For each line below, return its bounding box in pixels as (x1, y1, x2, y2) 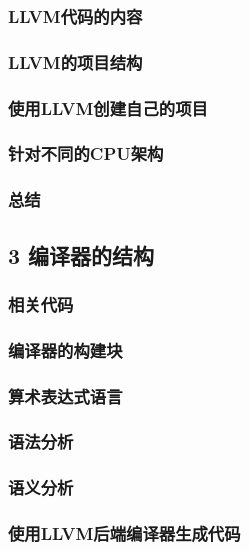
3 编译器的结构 (8, 239, 155, 270)
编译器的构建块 (8, 337, 123, 362)
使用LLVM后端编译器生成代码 (8, 521, 241, 546)
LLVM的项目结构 (8, 49, 143, 74)
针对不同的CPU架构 (8, 141, 164, 166)
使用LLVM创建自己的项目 (8, 95, 208, 120)
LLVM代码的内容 (8, 3, 143, 28)
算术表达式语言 (8, 383, 123, 408)
